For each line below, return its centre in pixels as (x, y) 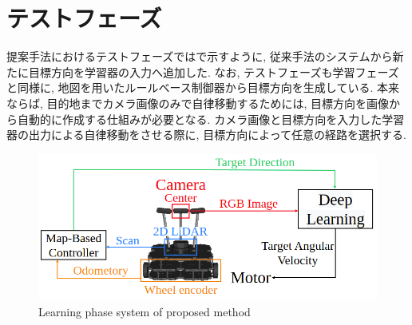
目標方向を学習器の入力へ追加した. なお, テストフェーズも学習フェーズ (214, 71)
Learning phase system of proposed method (145, 311)
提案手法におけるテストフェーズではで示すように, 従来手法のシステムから (200, 56)
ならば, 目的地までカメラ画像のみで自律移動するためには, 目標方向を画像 (198, 103)
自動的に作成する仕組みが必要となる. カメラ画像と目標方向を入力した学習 (211, 119)
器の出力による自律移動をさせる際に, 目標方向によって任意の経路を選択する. (206, 135)
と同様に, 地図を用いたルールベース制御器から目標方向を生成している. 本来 (203, 87)
